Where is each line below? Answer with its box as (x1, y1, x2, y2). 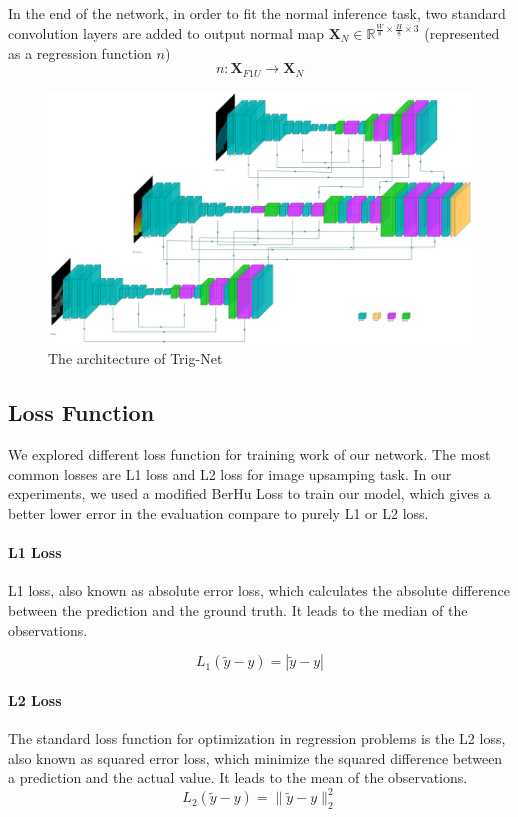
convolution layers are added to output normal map (8, 22, 324, 43)
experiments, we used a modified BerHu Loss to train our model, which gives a (8, 483, 491, 504)
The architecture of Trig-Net (48, 348, 223, 369)
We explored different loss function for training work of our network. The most (8, 444, 491, 465)
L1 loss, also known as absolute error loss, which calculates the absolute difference (8, 580, 510, 601)
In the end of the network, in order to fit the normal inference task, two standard (8, 3, 506, 23)
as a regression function (8, 42, 152, 63)
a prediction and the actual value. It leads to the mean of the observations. (8, 767, 468, 788)
